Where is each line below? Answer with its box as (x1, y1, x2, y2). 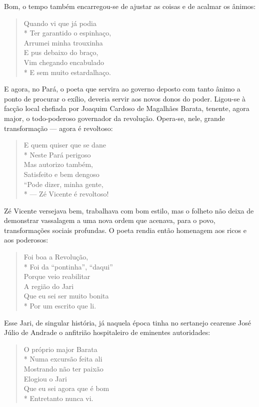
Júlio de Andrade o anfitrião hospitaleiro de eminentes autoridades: (4, 327, 210, 337)
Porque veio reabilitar (23, 271, 90, 281)
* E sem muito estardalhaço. (23, 66, 111, 77)
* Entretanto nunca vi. (23, 392, 93, 403)
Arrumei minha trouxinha (23, 37, 103, 47)
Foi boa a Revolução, (23, 251, 88, 262)
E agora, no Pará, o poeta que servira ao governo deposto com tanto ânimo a (4, 83, 240, 94)
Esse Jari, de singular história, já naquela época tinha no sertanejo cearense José (4, 317, 251, 327)
